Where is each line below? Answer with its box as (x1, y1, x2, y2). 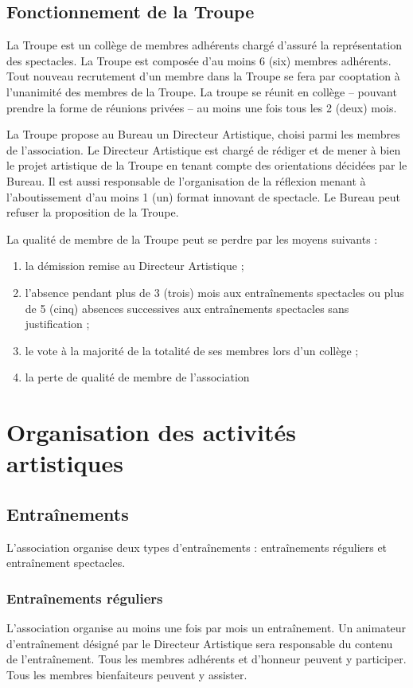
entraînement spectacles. (6, 554, 126, 571)
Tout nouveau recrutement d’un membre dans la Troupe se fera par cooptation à (6, 68, 400, 84)
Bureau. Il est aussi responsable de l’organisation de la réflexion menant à (6, 172, 366, 189)
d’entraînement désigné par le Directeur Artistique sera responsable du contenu (6, 635, 393, 651)
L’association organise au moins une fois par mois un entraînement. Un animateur (6, 620, 407, 636)
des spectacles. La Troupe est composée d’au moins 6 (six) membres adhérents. (6, 52, 392, 68)
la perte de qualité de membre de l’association (25, 369, 250, 385)
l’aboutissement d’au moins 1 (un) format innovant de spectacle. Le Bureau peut (6, 188, 401, 205)
